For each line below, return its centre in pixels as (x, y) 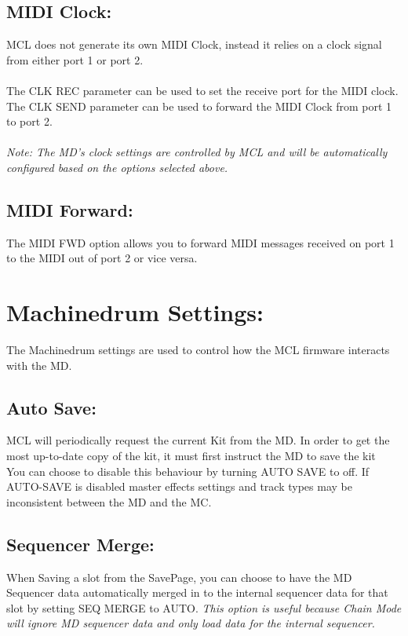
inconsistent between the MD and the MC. (109, 501)
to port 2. (29, 121)
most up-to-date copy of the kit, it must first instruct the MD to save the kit (191, 456)
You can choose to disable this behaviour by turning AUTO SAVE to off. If (188, 471)
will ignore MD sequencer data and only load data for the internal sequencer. (191, 623)
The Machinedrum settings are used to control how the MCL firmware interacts (198, 350)
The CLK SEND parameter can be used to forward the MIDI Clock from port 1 (199, 106)
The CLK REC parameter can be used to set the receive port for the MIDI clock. (202, 90)
